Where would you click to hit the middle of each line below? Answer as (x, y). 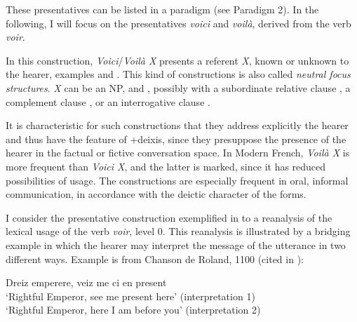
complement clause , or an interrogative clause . (108, 101)
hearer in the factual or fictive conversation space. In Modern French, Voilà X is (178, 153)
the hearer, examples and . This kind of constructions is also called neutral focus (178, 74)
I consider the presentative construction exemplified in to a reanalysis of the (169, 217)
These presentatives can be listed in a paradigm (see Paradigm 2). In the (162, 9)
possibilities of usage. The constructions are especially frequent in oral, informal (177, 180)
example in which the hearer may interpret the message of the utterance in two (176, 244)
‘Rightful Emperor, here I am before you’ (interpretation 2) (133, 310)
